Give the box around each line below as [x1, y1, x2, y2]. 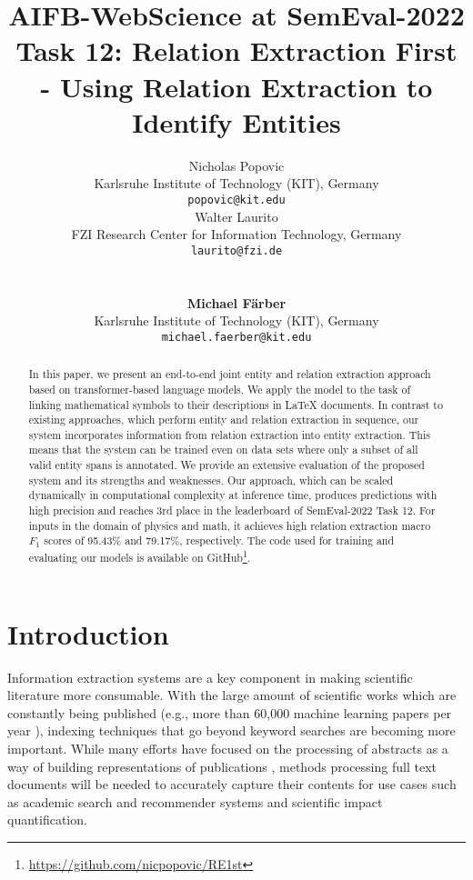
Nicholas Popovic [188, 155, 285, 175]
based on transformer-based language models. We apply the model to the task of [28, 381, 411, 396]
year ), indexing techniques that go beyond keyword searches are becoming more [7, 721, 456, 740]
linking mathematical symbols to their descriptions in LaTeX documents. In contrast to [28, 396, 443, 412]
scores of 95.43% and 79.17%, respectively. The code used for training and [44, 533, 395, 548]
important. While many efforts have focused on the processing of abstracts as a [7, 739, 448, 758]
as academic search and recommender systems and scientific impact [7, 792, 383, 811]
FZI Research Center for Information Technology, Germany [71, 225, 402, 244]
